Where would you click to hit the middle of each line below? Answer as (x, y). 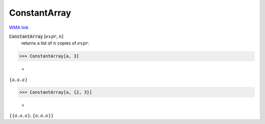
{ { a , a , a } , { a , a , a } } (31, 116)
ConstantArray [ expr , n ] (36, 36)
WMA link (19, 27)
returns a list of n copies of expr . (55, 43)
